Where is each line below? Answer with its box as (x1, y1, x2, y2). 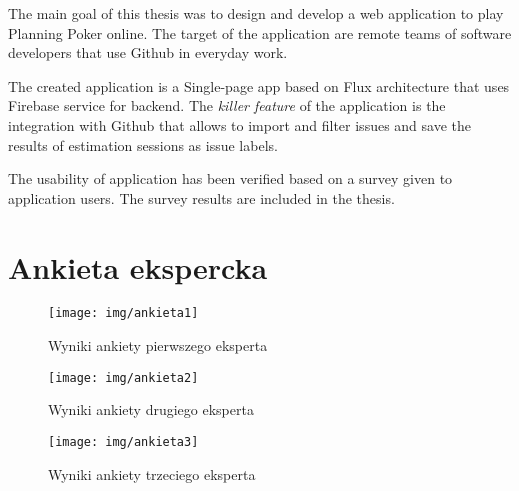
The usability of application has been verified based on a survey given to (8, 168, 453, 189)
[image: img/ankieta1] (48, 306, 199, 321)
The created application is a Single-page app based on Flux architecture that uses (8, 75, 510, 96)
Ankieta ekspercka (8, 246, 268, 287)
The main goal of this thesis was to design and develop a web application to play (8, 3, 504, 23)
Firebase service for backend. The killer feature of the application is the (8, 95, 446, 116)
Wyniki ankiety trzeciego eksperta (48, 463, 256, 484)
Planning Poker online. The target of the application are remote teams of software (8, 22, 512, 43)
